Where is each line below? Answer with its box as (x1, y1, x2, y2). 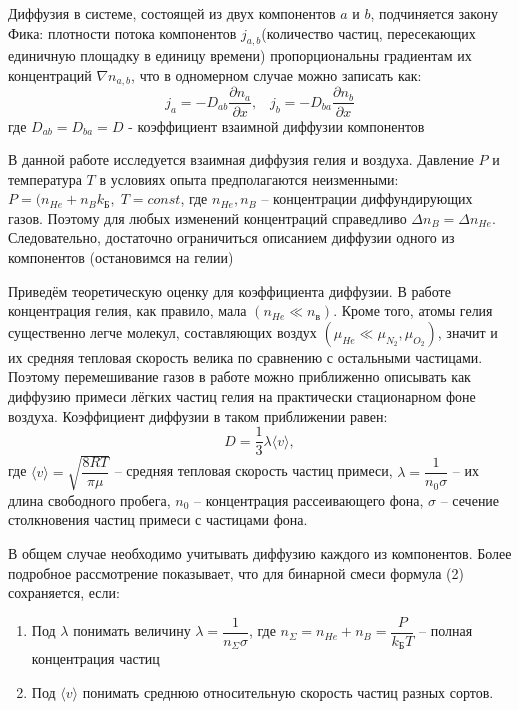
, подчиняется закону (370, 3, 498, 23)
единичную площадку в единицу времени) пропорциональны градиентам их (8, 45, 472, 66)
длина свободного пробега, (8, 489, 171, 510)
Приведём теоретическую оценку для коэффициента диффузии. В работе (8, 280, 451, 301)
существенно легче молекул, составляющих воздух (8, 321, 317, 342)
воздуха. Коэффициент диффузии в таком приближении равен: (8, 405, 388, 426)
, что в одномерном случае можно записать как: (131, 64, 422, 85)
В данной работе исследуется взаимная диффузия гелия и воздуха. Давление (8, 149, 474, 170)
